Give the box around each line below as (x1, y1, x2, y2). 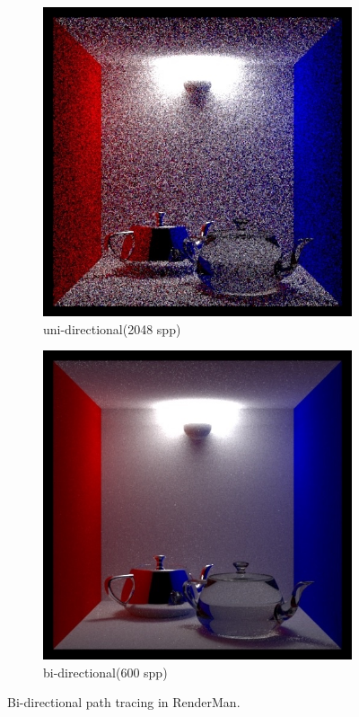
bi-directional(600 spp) (43, 662, 168, 681)
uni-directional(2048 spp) (43, 319, 181, 338)
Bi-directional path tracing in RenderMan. (7, 693, 241, 712)
